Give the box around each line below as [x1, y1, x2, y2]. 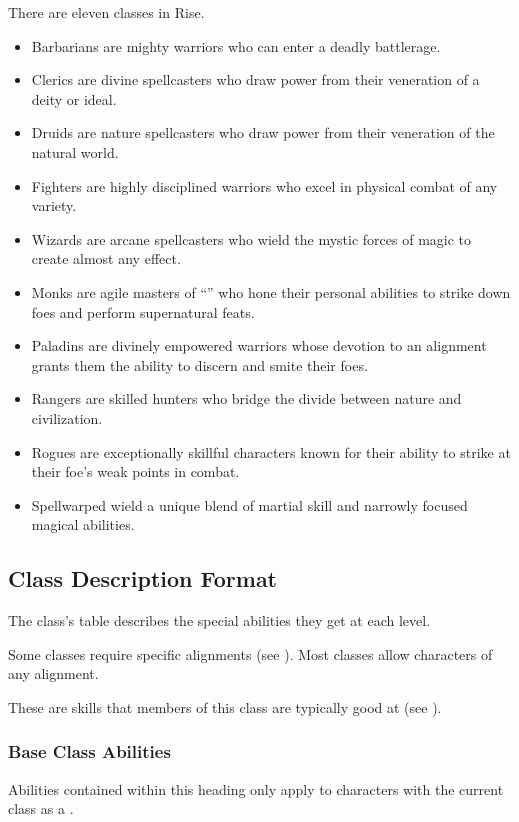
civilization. [31, 407, 103, 428]
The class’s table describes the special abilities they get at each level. [8, 610, 431, 631]
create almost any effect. [31, 248, 181, 269]
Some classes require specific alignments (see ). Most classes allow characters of [8, 643, 493, 664]
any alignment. [8, 663, 99, 684]
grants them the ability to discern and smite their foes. [31, 354, 368, 375]
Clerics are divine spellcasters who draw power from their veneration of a [31, 69, 480, 90]
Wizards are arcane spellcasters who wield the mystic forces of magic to [31, 228, 472, 249]
